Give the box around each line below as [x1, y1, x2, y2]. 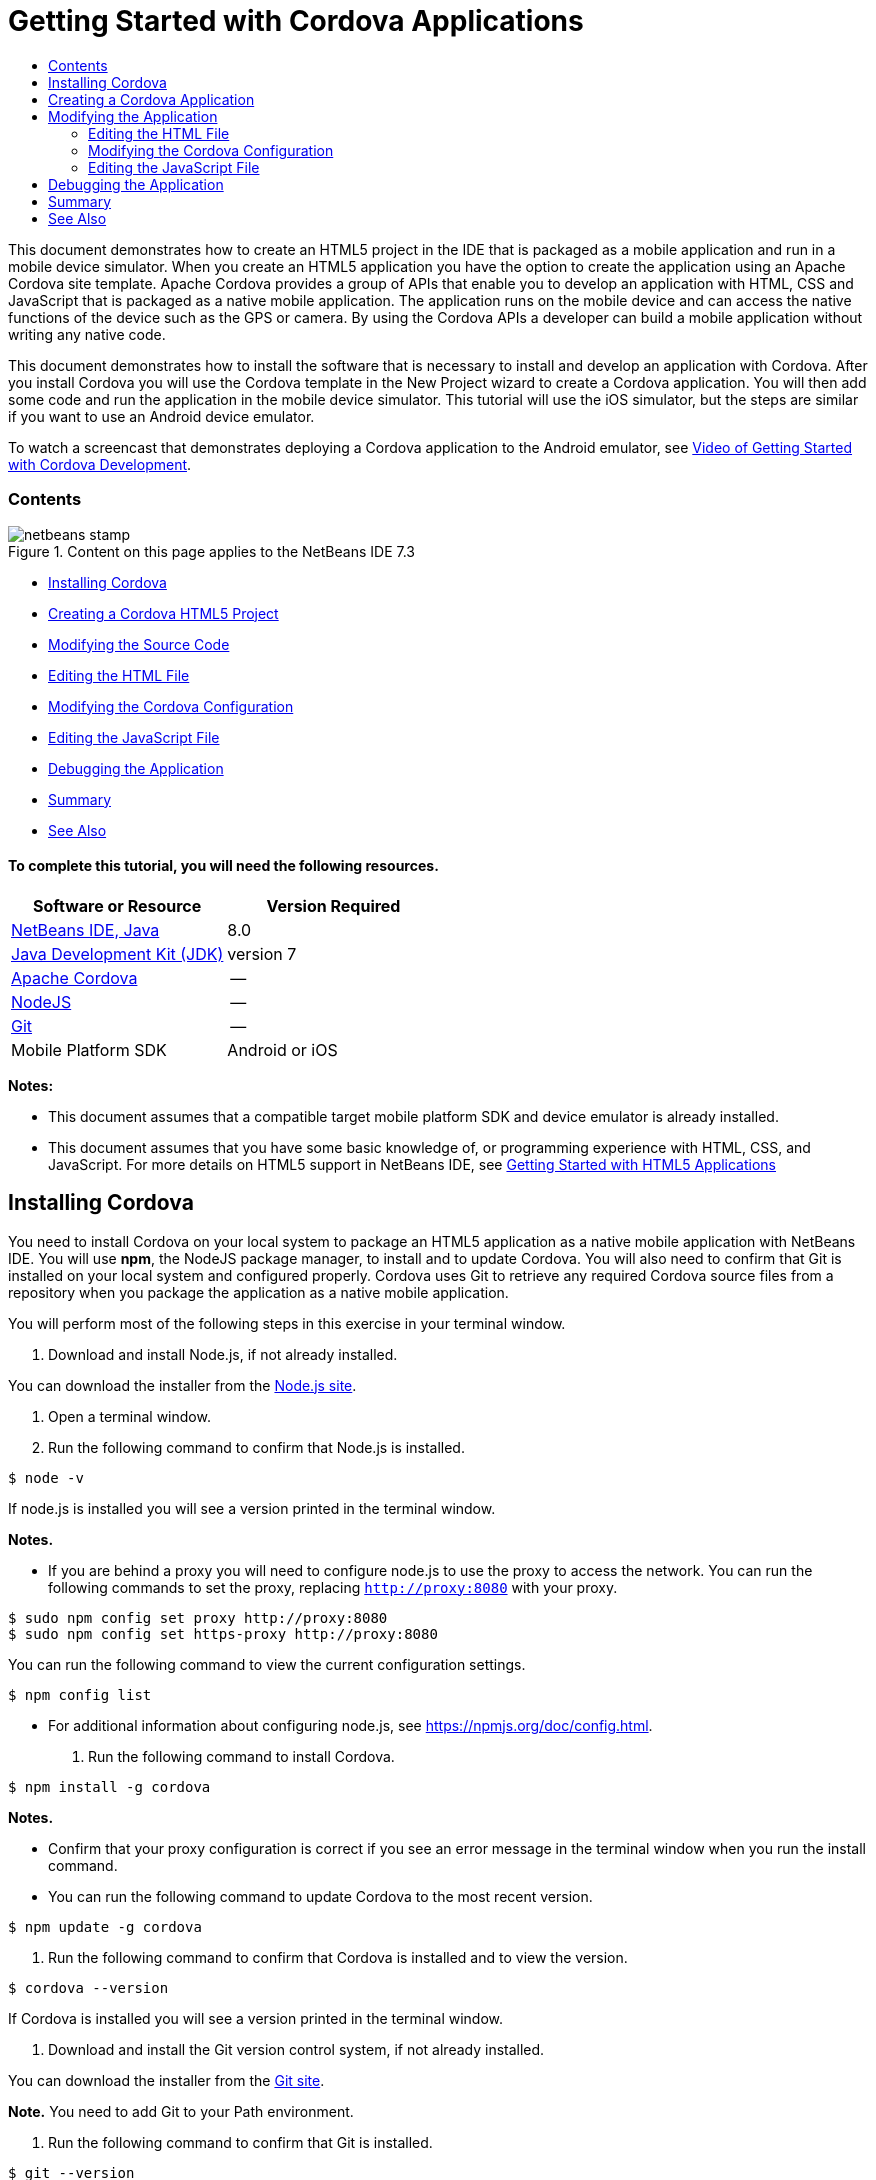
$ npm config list [8, 1686, 152, 1703]
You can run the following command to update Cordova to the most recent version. [48, 1887, 593, 1905]
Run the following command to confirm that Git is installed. [48, 2133, 433, 2151]
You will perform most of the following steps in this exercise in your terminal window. [8, 1314, 566, 1332]
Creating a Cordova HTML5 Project [48, 604, 279, 622]
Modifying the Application [48, 107, 218, 125]
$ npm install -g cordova [8, 1778, 211, 1795]
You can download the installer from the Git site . [8, 2071, 325, 2089]
